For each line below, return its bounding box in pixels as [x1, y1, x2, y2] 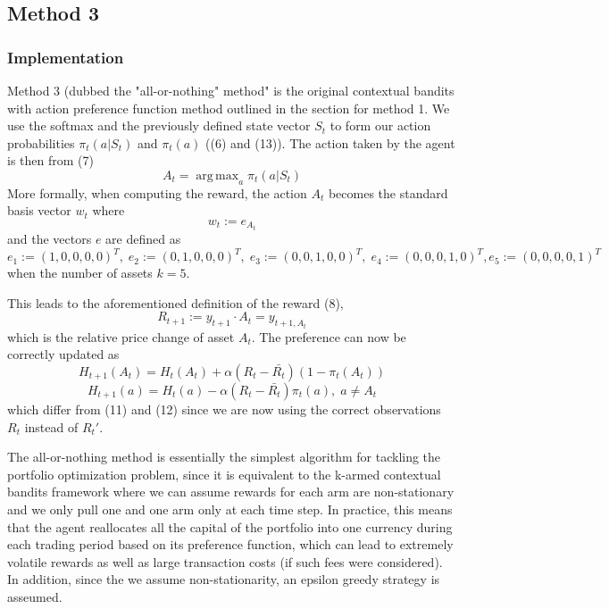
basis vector [7, 201, 71, 220]
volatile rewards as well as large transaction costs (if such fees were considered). [7, 552, 443, 571]
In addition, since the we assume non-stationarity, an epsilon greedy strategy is [7, 570, 440, 588]
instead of [24, 417, 79, 436]
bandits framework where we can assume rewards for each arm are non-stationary [7, 482, 455, 501]
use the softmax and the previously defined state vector [7, 116, 311, 135]
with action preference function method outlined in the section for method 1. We [7, 98, 450, 117]
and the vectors [7, 229, 92, 248]
